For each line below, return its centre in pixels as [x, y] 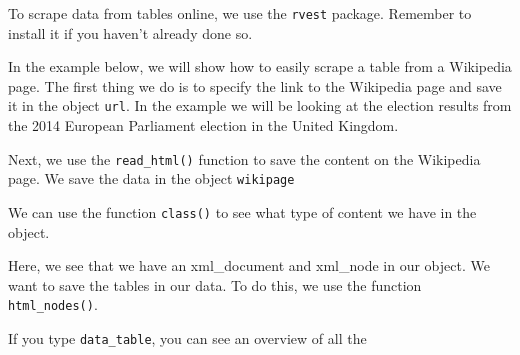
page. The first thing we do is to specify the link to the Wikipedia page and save [255, 85]
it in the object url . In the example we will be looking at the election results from [260, 105]
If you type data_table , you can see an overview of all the [187, 338]
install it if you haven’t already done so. [130, 32]
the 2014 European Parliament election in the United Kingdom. [203, 125]
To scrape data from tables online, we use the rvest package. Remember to [240, 13]
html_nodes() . [53, 304]
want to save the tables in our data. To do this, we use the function [215, 284]
